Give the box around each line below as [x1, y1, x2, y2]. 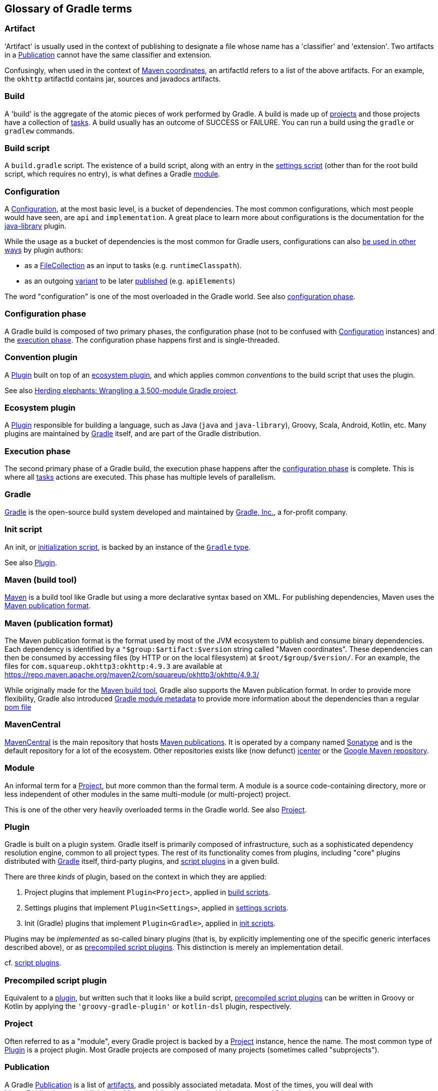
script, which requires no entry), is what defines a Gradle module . [4, 170, 220, 179]
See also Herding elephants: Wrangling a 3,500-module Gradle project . [4, 386, 238, 395]
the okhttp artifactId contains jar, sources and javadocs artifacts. [4, 74, 221, 83]
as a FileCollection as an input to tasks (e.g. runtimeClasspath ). [24, 261, 242, 270]
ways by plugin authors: [4, 246, 83, 255]
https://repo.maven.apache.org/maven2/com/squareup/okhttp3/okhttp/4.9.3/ [4, 670, 259, 679]
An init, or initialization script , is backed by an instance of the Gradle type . [4, 542, 251, 551]
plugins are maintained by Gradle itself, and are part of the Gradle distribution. [4, 429, 261, 438]
